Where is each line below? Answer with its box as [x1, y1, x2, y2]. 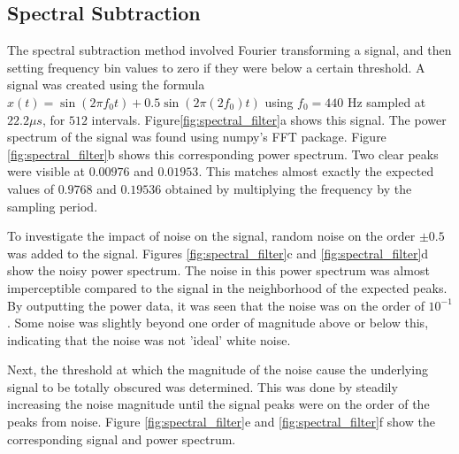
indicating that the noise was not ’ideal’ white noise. [7, 330, 291, 349]
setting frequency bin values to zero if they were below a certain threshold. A [7, 58, 425, 76]
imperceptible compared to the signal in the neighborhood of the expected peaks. [7, 278, 448, 296]
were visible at [7, 162, 85, 181]
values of [7, 179, 54, 197]
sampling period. [7, 196, 98, 215]
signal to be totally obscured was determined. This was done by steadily [7, 377, 398, 396]
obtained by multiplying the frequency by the [165, 179, 412, 197]
